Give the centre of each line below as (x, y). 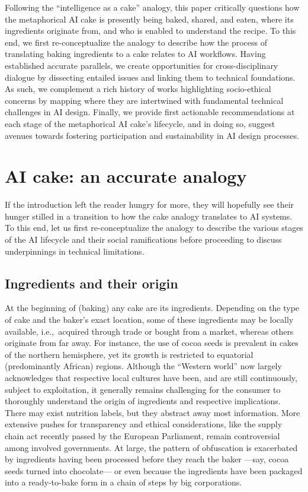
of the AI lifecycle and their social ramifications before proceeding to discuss (143, 239)
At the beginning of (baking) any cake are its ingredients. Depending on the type (152, 308)
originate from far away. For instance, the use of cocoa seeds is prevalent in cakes (152, 343)
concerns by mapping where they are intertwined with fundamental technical (144, 100)
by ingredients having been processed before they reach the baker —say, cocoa (147, 459)
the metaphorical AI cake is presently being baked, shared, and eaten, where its (149, 19)
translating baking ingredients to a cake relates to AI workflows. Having (135, 54)
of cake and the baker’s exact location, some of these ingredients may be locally (149, 320)
